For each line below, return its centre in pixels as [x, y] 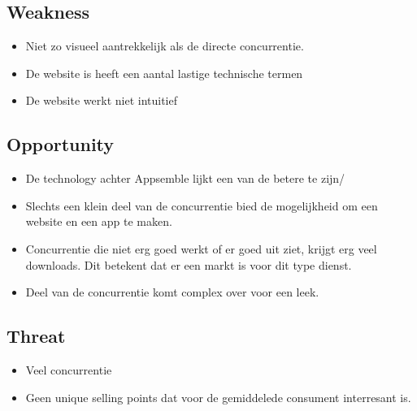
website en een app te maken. [99, 221]
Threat [36, 336]
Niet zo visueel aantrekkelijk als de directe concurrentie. [165, 46]
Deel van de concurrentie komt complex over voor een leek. [172, 292]
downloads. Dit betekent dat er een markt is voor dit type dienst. [189, 264]
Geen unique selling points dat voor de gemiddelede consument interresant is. [218, 397]
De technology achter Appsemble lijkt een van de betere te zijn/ [185, 178]
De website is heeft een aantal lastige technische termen [164, 73]
